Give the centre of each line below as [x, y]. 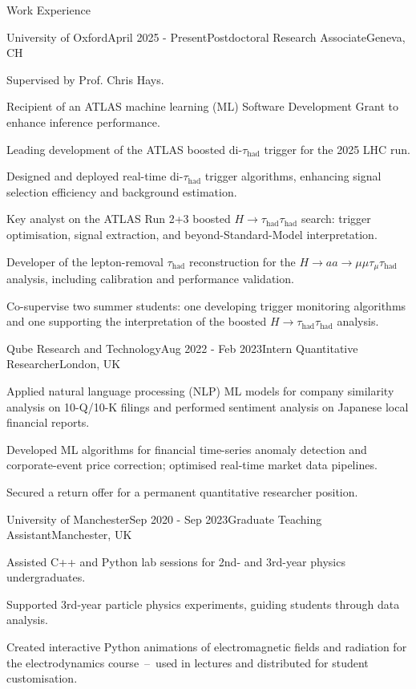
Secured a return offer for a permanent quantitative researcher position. [182, 491]
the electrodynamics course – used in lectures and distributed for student [188, 662]
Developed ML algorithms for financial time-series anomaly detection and [187, 449]
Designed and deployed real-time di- [95, 176]
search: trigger [336, 219]
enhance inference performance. [83, 122]
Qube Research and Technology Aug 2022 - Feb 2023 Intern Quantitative [182, 348]
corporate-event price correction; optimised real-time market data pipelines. [192, 465]
